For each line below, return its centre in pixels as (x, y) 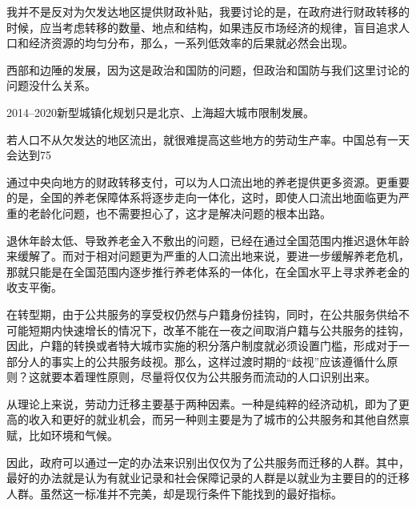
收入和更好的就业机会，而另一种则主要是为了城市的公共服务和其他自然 (213, 419)
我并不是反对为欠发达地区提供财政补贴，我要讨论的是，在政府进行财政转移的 (208, 11)
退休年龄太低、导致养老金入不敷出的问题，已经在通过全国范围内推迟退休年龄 (208, 240)
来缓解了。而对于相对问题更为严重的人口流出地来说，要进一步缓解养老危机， (208, 256)
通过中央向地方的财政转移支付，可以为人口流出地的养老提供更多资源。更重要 (208, 181)
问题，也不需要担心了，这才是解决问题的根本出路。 (196, 213)
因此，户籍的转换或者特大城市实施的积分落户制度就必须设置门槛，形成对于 (202, 346)
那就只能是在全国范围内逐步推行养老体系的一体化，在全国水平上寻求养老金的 (208, 271)
